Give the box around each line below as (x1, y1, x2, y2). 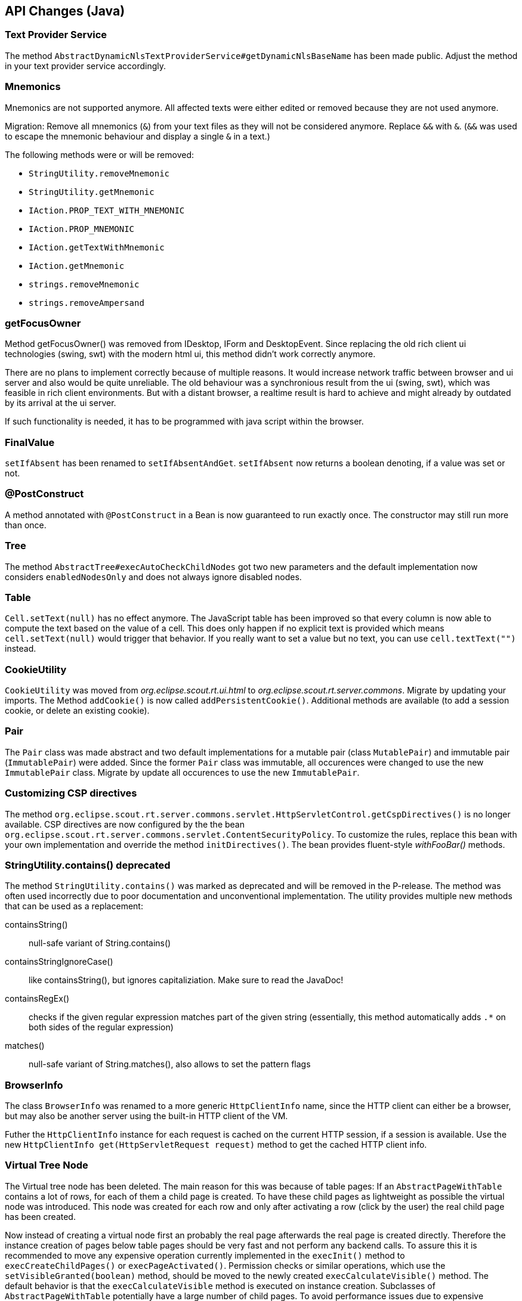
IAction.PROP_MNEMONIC (29, 224, 135, 234)
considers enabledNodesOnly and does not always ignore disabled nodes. (5, 571, 302, 582)
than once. (5, 519, 47, 530)
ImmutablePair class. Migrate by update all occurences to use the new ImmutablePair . (5, 767, 360, 777)
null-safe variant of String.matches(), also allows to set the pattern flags (29, 1059, 311, 1070)
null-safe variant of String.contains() (29, 938, 171, 949)
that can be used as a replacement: (5, 901, 143, 912)
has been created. (5, 1211, 76, 1222)
